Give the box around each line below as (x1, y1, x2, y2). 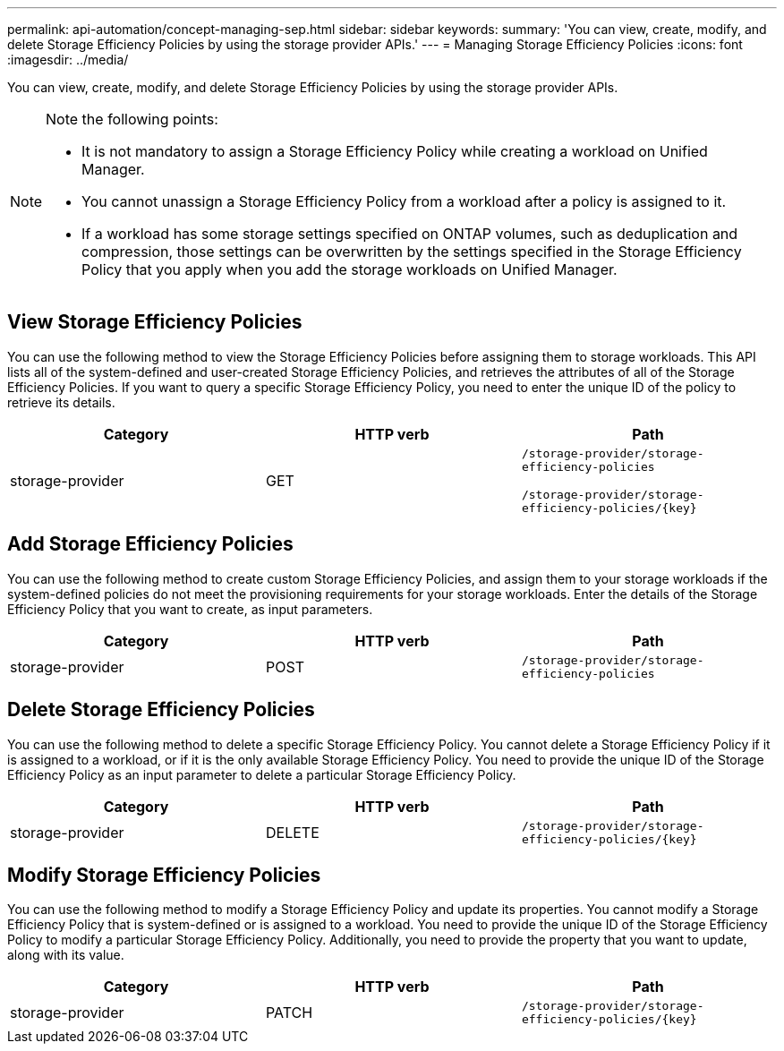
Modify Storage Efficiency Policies (7, 863, 321, 886)
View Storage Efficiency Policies (7, 311, 303, 334)
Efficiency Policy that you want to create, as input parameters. (7, 601, 373, 617)
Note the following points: (46, 110, 218, 128)
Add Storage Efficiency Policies (7, 533, 294, 556)
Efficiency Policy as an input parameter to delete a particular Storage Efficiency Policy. (7, 766, 516, 782)
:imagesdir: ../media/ (7, 52, 129, 67)
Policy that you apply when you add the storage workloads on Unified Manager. (81, 261, 618, 278)
